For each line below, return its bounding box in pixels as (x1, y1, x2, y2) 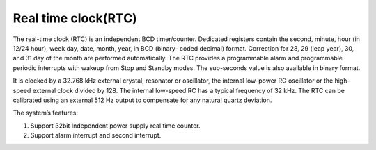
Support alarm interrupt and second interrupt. (30, 131, 162, 140)
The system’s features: (13, 108, 78, 117)
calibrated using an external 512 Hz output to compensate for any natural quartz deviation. (13, 96, 272, 104)
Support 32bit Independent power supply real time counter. (30, 122, 201, 130)
